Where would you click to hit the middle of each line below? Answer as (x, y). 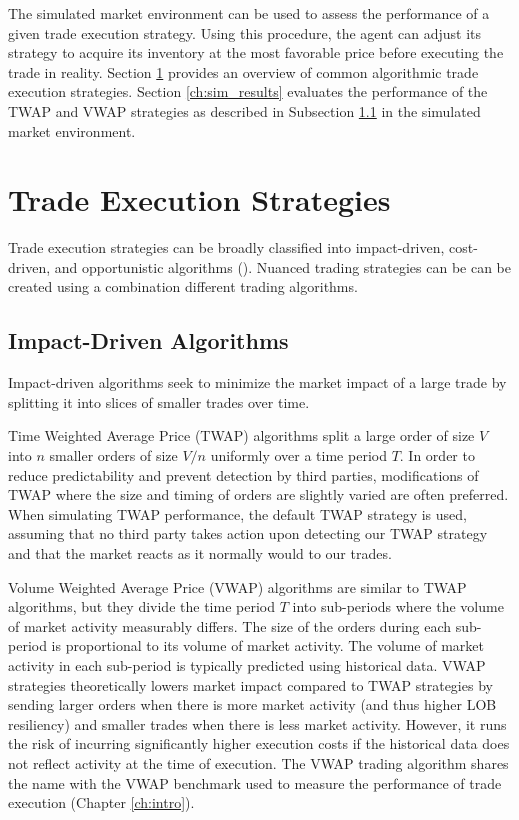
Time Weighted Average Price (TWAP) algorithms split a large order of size (241, 435)
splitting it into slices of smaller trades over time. (159, 401)
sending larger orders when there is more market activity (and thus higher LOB (252, 704)
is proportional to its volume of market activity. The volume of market (267, 645)
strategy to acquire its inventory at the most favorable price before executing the (256, 52)
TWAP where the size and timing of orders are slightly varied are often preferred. (258, 494)
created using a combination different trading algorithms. (183, 286)
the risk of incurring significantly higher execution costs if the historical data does (259, 743)
